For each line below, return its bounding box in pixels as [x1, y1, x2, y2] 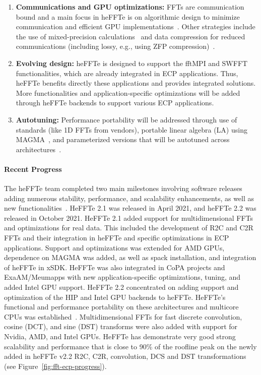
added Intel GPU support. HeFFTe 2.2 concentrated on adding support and [4, 282, 239, 292]
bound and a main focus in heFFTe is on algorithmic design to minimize [16, 11, 240, 22]
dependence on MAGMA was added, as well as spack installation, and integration [4, 252, 256, 263]
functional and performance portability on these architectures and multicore [4, 301, 239, 312]
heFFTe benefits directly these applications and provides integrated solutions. [16, 78, 256, 88]
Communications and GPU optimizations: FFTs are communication [16, 2, 244, 12]
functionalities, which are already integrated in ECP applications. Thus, [16, 68, 238, 78]
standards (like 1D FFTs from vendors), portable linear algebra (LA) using [16, 124, 247, 135]
